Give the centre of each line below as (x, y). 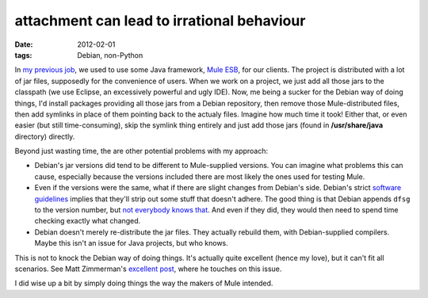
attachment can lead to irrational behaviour (160, 21)
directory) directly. (45, 136)
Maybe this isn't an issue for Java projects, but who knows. (132, 243)
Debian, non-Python (110, 55)
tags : (23, 55)
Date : (24, 44)
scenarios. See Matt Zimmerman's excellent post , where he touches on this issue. (148, 269)
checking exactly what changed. (88, 221)
